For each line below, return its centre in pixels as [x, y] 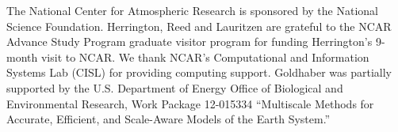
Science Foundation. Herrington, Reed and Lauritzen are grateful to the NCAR [199, 26]
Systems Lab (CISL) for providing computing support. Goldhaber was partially [199, 72]
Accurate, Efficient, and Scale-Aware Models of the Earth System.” [168, 119]
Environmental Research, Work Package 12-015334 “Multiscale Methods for [190, 103]
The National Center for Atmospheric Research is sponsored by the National [192, 10]
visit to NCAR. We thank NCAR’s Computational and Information [205, 57]
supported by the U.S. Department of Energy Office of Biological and [175, 87]
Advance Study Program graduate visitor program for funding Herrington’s [189, 41]
